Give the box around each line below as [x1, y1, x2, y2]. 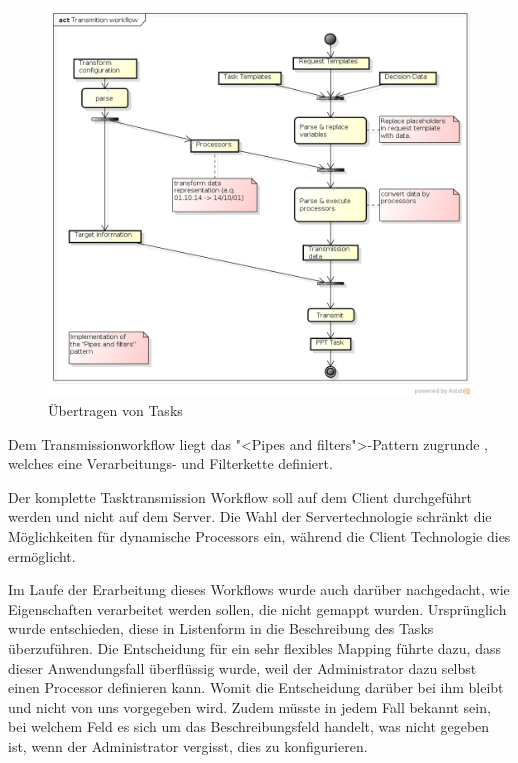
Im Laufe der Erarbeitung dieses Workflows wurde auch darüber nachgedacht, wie [8, 579, 510, 600]
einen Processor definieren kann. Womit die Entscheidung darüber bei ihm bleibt [8, 677, 504, 698]
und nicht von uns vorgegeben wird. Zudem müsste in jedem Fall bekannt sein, [8, 696, 491, 717]
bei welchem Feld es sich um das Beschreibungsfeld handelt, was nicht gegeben [8, 716, 490, 737]
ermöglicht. [8, 545, 76, 566]
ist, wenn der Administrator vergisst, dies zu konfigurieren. [8, 735, 368, 756]
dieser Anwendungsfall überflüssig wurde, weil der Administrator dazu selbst [8, 657, 477, 678]
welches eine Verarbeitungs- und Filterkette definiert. [8, 453, 333, 474]
